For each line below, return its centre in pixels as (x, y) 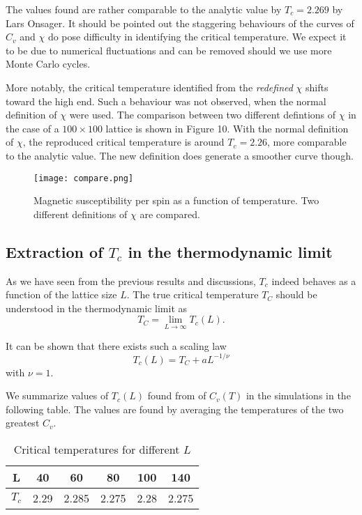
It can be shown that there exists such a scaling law (116, 345)
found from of (177, 395)
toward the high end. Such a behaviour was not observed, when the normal (166, 101)
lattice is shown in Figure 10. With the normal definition (227, 128)
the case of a (32, 128)
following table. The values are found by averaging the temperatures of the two (175, 409)
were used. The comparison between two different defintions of (203, 115)
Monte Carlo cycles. (48, 64)
